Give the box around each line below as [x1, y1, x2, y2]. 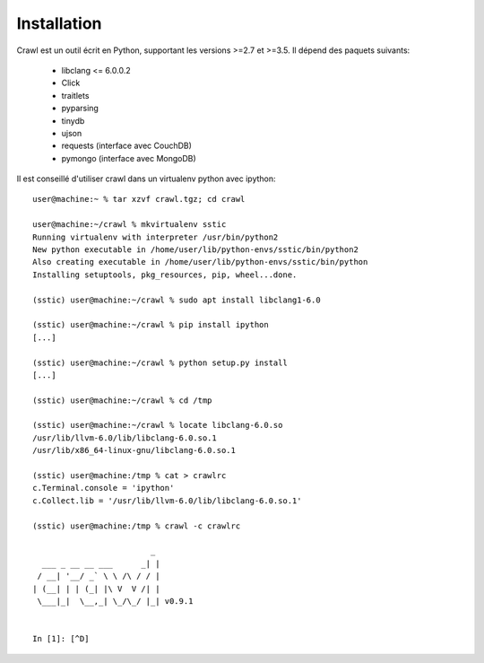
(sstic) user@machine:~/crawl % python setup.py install [32, 357, 289, 368]
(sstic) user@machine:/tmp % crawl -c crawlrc [32, 520, 241, 531]
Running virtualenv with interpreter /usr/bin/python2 [32, 231, 279, 242]
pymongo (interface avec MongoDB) [61, 153, 196, 163]
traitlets [61, 90, 90, 100]
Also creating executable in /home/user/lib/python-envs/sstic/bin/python [32, 257, 368, 267]
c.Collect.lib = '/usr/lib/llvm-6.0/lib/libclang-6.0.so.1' [32, 495, 302, 506]
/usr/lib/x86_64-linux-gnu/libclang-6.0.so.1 [32, 445, 237, 456]
